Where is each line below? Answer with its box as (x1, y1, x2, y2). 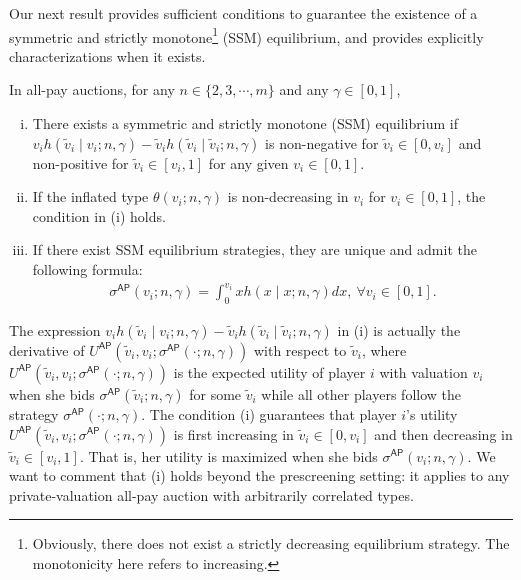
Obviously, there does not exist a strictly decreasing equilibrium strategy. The (32, 533, 510, 554)
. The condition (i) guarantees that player (141, 403, 397, 424)
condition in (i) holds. (32, 205, 166, 226)
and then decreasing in (374, 423, 513, 444)
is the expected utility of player (173, 361, 366, 382)
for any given (208, 152, 289, 173)
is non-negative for (265, 132, 379, 153)
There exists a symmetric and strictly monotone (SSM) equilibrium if (32, 113, 458, 134)
